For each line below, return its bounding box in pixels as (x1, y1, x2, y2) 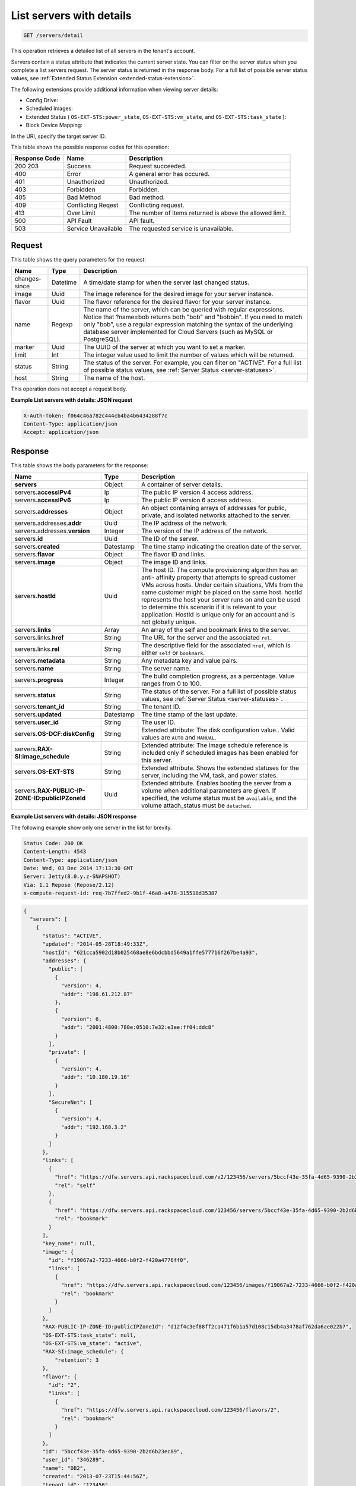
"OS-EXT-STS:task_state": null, (42, 1331, 136, 1339)
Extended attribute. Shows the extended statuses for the (141, 764, 300, 772)
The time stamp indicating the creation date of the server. (141, 543, 302, 551)
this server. (141, 756, 173, 764)
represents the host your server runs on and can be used (141, 596, 301, 604)
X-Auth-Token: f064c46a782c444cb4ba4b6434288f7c (23, 412, 168, 419)
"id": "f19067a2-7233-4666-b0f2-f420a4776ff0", (48, 1257, 190, 1264)
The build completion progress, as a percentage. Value (141, 672, 295, 681)
